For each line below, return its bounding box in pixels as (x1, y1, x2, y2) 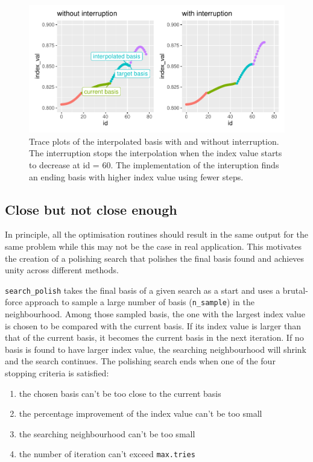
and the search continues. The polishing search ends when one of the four (5, 355, 276, 367)
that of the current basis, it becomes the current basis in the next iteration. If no (5, 331, 304, 344)
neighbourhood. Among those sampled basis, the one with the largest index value (5, 308, 305, 320)
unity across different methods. (5, 264, 119, 276)
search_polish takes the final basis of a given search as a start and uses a (5, 283, 280, 296)
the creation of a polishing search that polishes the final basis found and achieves (5, 252, 305, 264)
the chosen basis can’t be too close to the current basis (19, 387, 221, 399)
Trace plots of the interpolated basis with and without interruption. (29, 134, 279, 147)
